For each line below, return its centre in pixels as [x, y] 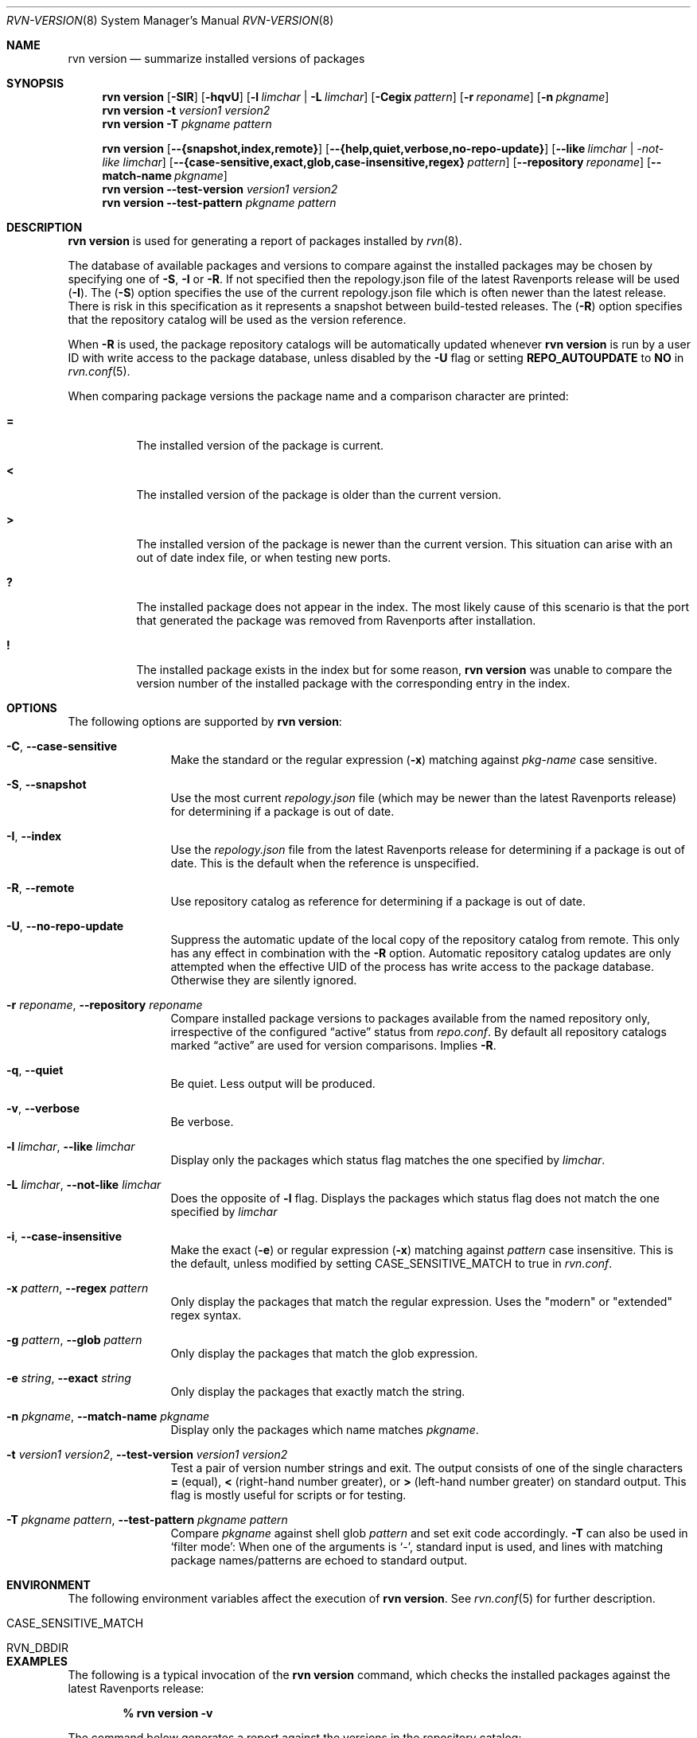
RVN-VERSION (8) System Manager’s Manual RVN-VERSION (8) [170, 20]
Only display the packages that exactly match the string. [318, 1391]
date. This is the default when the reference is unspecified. [325, 863]
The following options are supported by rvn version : [205, 721]
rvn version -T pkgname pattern [187, 124]
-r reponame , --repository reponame [105, 1005]
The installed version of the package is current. [260, 445]
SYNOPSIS [35, 83]
